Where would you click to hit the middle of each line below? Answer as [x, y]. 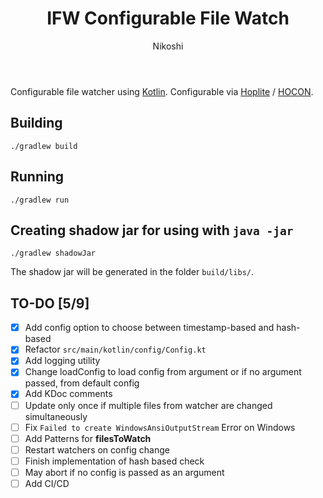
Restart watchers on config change [97, 449]
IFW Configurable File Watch [168, 18]
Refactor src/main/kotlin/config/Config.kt [115, 349]
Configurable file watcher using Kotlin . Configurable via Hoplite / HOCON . [162, 91]
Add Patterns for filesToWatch [88, 438]
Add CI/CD [47, 483]
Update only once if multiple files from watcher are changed [148, 405]
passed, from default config [82, 383]
